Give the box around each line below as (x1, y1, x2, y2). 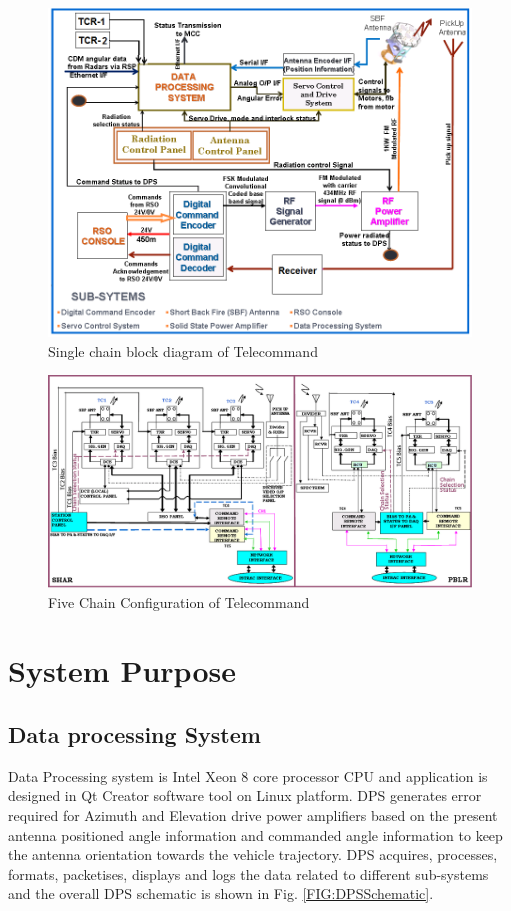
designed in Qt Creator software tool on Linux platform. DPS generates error (8, 785, 482, 806)
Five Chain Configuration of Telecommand (48, 591, 310, 612)
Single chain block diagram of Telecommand (48, 340, 318, 361)
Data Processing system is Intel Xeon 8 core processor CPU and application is (8, 765, 488, 786)
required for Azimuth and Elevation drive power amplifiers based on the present (8, 805, 498, 825)
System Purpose (8, 650, 236, 691)
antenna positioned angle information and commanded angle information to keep (8, 824, 503, 845)
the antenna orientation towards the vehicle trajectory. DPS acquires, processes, (8, 844, 498, 865)
